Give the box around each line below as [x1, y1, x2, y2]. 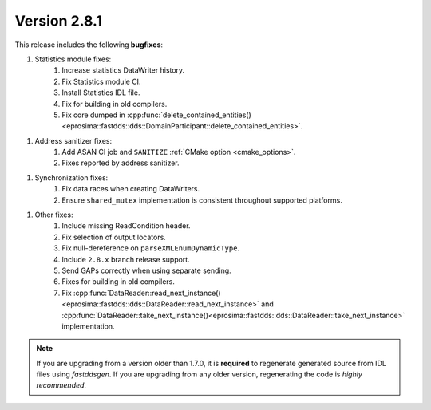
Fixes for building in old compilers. [61, 277, 175, 286]
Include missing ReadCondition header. [61, 221, 191, 231]
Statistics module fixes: [34, 54, 112, 64]
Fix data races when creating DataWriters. [61, 184, 200, 194]
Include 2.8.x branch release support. [61, 254, 191, 264]
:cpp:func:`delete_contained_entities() [126, 110, 251, 120]
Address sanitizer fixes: [34, 136, 112, 145]
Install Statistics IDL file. [61, 88, 140, 97]
